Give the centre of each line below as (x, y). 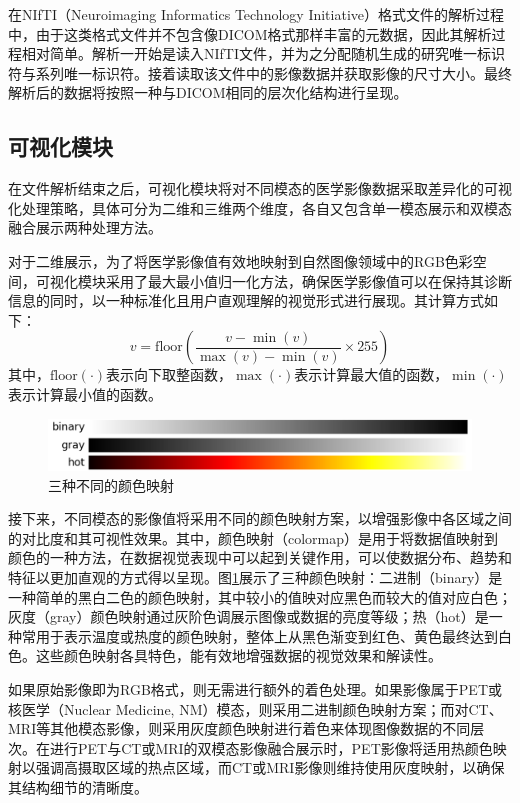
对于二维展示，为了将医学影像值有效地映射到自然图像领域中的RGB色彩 (240, 260)
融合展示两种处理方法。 (85, 227)
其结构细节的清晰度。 (78, 787)
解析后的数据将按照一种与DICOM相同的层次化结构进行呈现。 (208, 92)
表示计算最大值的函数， (371, 374)
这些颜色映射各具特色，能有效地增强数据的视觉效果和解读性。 (238, 655)
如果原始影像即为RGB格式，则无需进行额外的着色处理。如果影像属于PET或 (255, 689)
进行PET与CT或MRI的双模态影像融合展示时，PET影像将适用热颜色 (271, 747)
